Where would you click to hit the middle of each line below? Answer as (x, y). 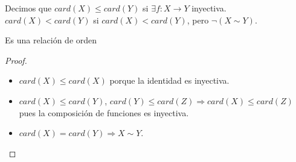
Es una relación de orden (51, 40)
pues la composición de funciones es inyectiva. (104, 112)
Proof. (16, 60)
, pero (198, 20)
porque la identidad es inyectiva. (169, 80)
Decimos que (28, 8)
